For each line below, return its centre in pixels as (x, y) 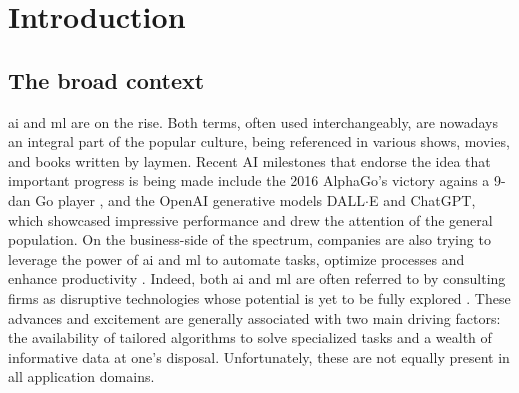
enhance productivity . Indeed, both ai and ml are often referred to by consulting (257, 278)
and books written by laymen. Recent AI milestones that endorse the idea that (249, 160)
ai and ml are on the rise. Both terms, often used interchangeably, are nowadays (253, 121)
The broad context (106, 79)
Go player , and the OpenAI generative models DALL (200, 199)
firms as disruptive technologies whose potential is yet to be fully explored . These (259, 297)
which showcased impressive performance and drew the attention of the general (250, 219)
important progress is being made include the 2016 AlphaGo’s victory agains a (249, 180)
